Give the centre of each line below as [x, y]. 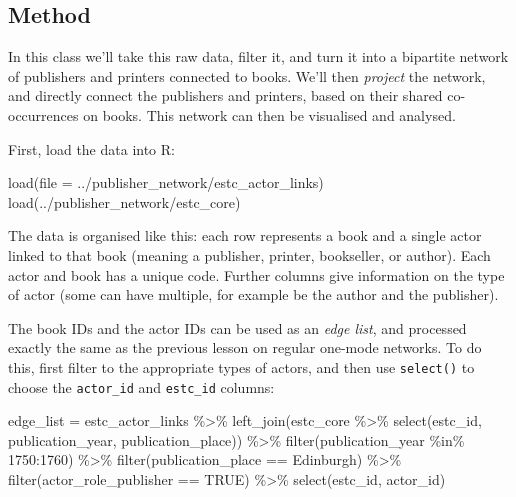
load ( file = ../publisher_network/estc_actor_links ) [166, 182]
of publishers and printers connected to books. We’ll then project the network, [247, 75]
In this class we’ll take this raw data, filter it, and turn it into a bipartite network [258, 56]
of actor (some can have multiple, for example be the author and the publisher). [253, 294]
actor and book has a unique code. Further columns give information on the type [256, 274]
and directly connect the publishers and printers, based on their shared [225, 95]
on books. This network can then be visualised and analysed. [269, 114]
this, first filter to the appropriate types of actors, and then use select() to [241, 366]
